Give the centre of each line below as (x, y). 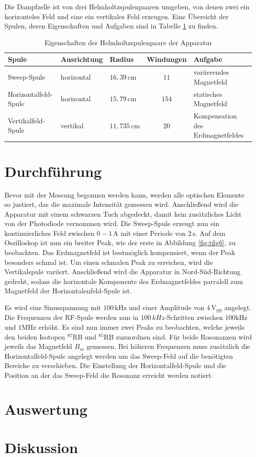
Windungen (167, 59)
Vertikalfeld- (27, 120)
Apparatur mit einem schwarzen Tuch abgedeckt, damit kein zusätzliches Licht (123, 214)
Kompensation (215, 116)
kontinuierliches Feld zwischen (50, 233)
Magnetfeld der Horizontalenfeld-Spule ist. (68, 291)
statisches (208, 94)
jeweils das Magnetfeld (38, 346)
